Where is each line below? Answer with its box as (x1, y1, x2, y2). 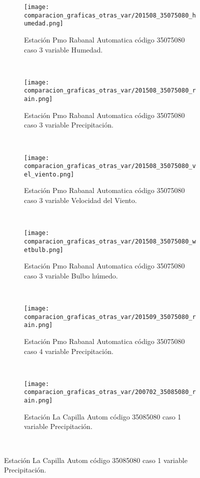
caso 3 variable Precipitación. (24, 119, 113, 130)
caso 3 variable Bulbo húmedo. (24, 270, 118, 280)
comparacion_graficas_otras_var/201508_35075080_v (24, 162, 196, 170)
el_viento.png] (24, 170, 74, 178)
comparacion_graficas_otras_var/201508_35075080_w (24, 237, 196, 245)
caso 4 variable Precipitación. (24, 345, 113, 356)
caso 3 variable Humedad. (24, 44, 103, 54)
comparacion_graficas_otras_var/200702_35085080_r (24, 388, 196, 396)
